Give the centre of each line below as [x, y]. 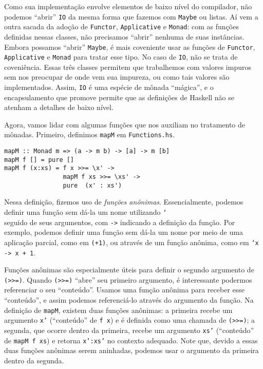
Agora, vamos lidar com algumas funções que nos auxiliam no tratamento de [125, 124]
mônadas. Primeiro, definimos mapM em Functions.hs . [89, 134]
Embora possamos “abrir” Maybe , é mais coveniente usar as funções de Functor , [130, 47]
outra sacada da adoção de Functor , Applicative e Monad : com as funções [121, 26]
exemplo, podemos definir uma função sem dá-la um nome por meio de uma [124, 232]
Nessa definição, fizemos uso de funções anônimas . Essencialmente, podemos [124, 202]
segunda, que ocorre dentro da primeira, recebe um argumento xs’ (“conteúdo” [129, 330]
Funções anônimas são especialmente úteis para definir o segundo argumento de [129, 270]
